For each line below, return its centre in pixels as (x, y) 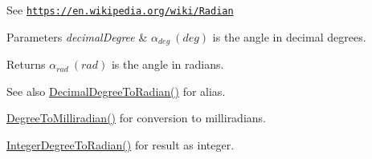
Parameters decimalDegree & (77, 36)
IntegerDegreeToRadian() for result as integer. (121, 144)
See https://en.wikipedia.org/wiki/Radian (120, 10)
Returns (26, 64)
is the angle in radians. (168, 64)
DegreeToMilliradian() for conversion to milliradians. (136, 118)
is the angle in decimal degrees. (289, 36)
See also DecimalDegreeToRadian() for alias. (116, 91)
